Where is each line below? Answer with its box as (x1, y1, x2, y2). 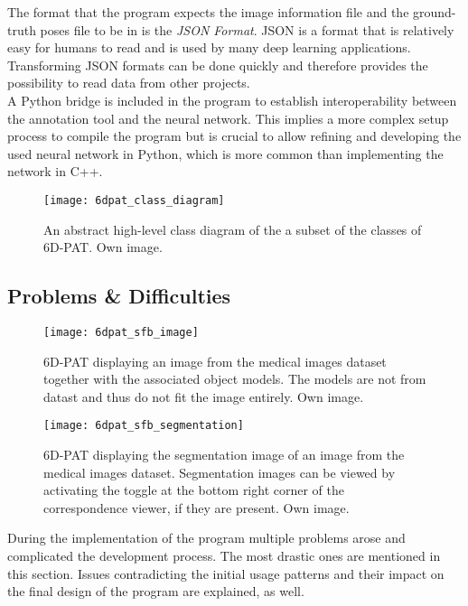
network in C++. (7, 162, 103, 181)
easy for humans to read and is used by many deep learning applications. (7, 38, 411, 57)
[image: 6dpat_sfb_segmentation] (43, 419, 244, 433)
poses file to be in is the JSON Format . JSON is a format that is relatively (40, 20, 454, 39)
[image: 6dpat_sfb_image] (43, 325, 199, 339)
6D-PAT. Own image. (43, 238, 163, 256)
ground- (413, 3, 456, 21)
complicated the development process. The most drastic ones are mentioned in (7, 546, 441, 565)
